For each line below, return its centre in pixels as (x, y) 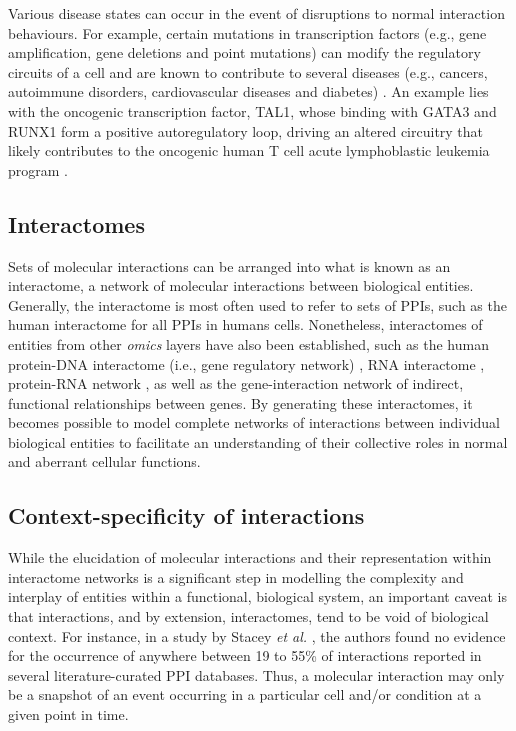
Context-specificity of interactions (186, 515)
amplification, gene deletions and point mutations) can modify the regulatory (244, 52)
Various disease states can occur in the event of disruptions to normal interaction (256, 13)
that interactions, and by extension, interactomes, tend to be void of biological (248, 616)
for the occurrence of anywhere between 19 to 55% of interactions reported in (245, 655)
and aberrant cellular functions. (104, 461)
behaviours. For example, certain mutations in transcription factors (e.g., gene (247, 32)
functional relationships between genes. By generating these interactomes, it (240, 402)
